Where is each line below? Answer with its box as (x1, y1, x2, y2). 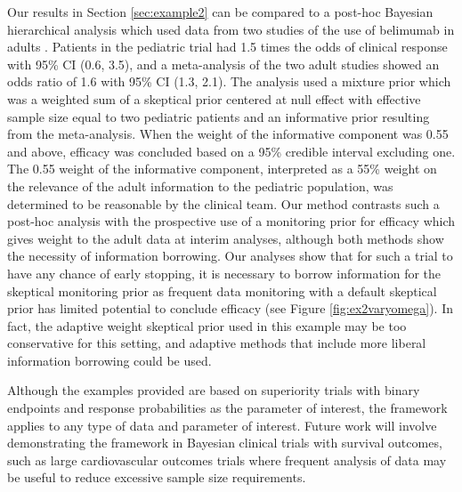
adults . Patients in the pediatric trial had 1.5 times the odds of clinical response (7, 37, 448, 56)
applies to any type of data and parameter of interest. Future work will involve (7, 415, 437, 434)
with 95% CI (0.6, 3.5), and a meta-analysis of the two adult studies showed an (7, 54, 440, 73)
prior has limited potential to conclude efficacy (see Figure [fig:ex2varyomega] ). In (7, 299, 453, 318)
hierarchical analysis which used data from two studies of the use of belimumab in (7, 20, 455, 38)
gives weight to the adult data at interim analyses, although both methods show (7, 229, 444, 247)
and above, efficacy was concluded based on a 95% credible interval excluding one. (7, 141, 456, 160)
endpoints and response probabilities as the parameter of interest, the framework (7, 399, 448, 417)
